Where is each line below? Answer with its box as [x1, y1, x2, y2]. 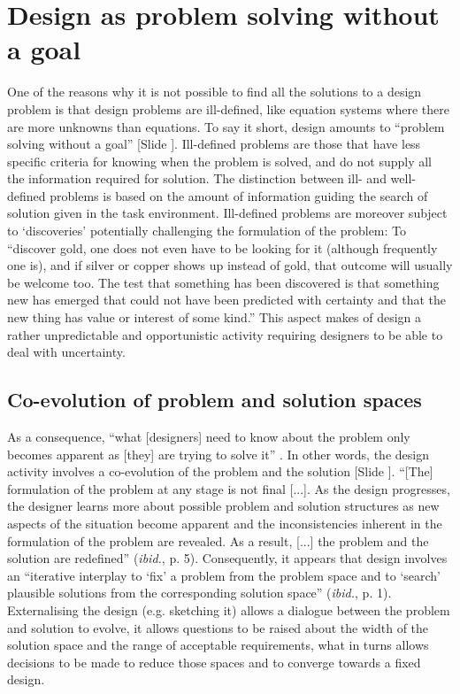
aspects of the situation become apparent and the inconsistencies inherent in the [7, 513, 442, 532]
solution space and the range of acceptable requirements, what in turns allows [7, 636, 429, 654]
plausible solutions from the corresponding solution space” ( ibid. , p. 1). [7, 583, 392, 602]
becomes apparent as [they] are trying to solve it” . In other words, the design [7, 444, 429, 463]
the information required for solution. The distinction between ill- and [7, 169, 387, 188]
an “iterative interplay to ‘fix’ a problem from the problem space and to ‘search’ [7, 566, 441, 584]
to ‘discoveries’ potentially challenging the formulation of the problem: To [7, 221, 407, 240]
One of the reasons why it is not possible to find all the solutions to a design [7, 82, 422, 101]
